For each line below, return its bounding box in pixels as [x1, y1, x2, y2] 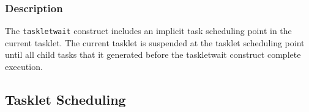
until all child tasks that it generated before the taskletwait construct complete [5, 48, 301, 61]
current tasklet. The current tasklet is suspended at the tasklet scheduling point [5, 36, 305, 49]
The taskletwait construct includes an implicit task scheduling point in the [5, 24, 292, 37]
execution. [5, 60, 43, 73]
